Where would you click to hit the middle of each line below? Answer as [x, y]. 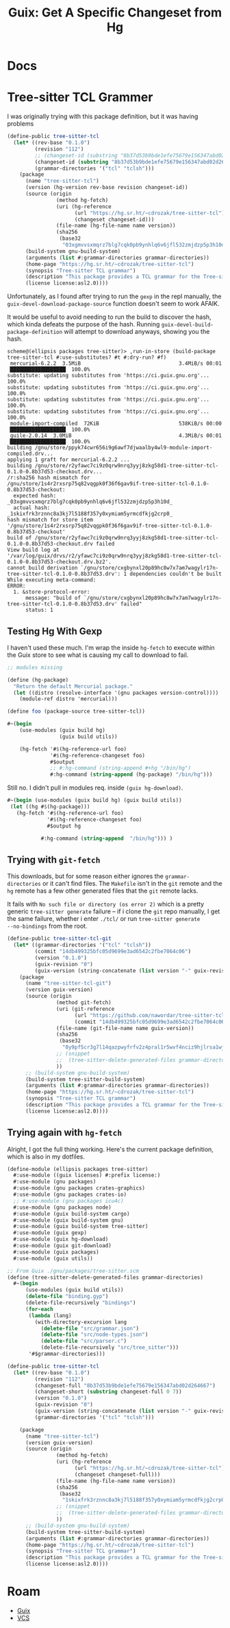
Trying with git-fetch [54, 859]
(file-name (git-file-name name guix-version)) [125, 1028]
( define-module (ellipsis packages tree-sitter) [78, 1169]
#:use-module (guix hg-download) [61, 1239]
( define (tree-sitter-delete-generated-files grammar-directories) [105, 1277]
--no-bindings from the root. [47, 926]
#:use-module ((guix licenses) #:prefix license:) [87, 1175]
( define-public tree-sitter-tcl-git [59, 939]
